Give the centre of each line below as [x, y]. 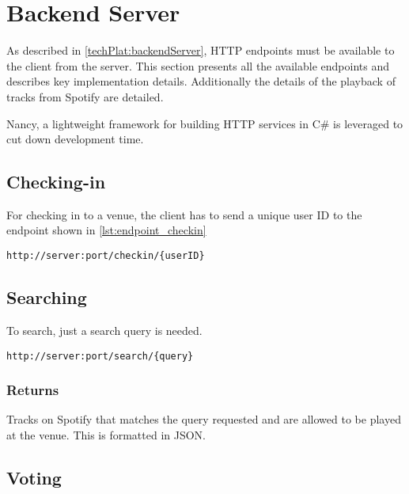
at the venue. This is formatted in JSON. [106, 435]
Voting [34, 477]
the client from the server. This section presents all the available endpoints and [198, 65]
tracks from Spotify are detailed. [85, 96]
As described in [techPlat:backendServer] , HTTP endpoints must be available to [201, 50]
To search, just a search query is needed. [104, 330]
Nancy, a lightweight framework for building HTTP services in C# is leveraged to [205, 123]
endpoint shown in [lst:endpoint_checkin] [106, 230]
